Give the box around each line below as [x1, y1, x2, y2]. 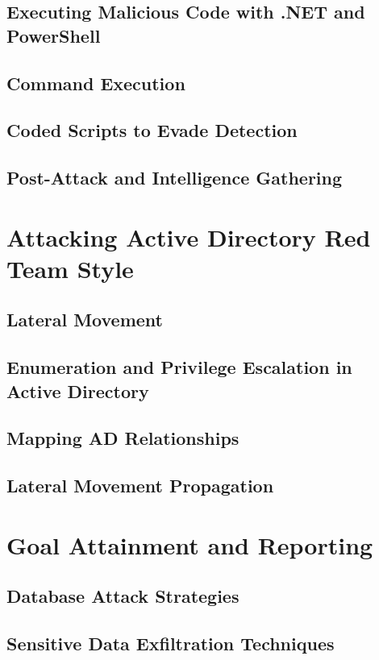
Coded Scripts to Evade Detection [6, 118, 298, 143]
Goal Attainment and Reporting [6, 528, 373, 561]
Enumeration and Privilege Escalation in [6, 355, 352, 380]
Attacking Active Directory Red [6, 220, 371, 253]
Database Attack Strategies [6, 583, 239, 608]
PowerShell [6, 23, 101, 48]
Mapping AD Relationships [6, 425, 239, 450]
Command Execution [6, 70, 185, 95]
